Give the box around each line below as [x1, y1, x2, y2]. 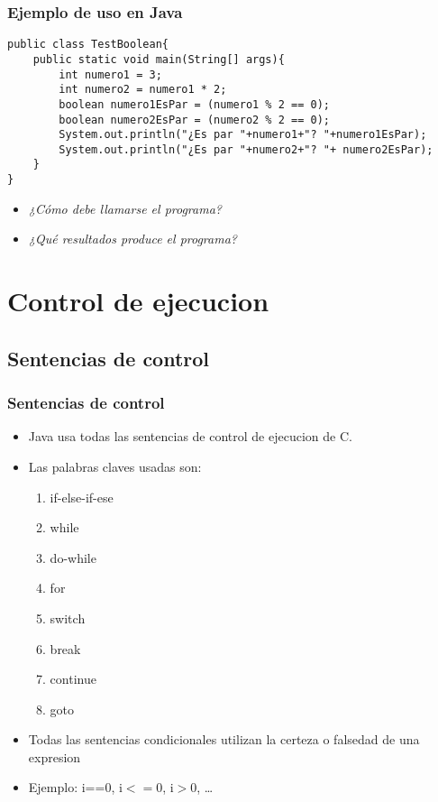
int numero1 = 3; [59, 68, 162, 81]
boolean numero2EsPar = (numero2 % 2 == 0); [59, 113, 330, 126]
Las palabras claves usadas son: [28, 456, 202, 475]
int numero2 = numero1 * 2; [59, 83, 227, 97]
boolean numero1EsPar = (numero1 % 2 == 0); [59, 97, 330, 111]
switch [50, 608, 86, 627]
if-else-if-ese [50, 487, 114, 506]
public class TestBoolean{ [7, 38, 169, 51]
